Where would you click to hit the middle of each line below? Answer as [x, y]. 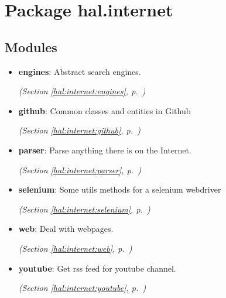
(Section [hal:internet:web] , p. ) [75, 248]
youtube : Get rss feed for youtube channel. [97, 268]
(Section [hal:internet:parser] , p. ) [80, 169]
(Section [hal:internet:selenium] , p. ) [84, 209]
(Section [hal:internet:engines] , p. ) [82, 91]
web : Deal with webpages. [66, 229]
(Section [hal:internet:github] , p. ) [79, 130]
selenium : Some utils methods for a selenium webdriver [120, 189]
